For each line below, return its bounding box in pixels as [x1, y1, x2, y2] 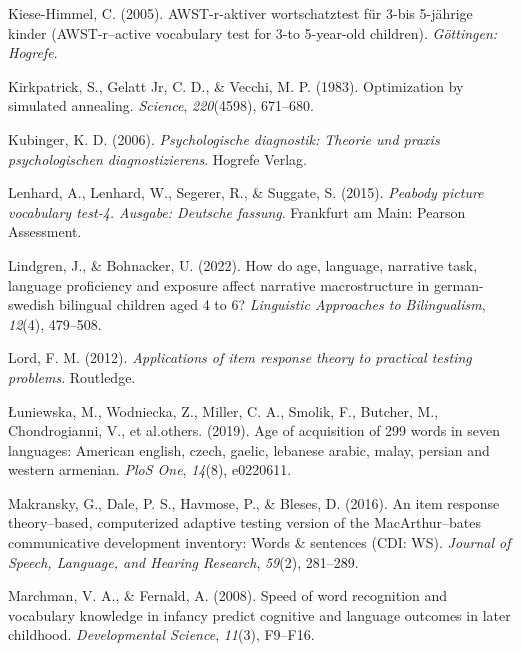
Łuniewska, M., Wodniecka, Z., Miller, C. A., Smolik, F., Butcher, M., [8, 400, 439, 421]
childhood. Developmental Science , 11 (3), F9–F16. [8, 624, 315, 645]
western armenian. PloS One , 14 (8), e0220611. [8, 459, 292, 480]
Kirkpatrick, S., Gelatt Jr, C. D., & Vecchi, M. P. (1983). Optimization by [8, 75, 464, 96]
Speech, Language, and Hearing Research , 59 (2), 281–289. [8, 551, 359, 572]
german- [433, 274, 484, 295]
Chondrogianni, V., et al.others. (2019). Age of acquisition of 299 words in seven [8, 420, 500, 441]
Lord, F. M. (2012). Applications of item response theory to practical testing [8, 347, 472, 368]
